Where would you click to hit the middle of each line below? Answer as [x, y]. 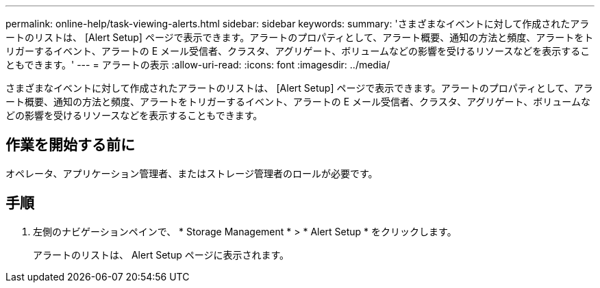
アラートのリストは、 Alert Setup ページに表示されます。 [161, 254]
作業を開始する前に [70, 145]
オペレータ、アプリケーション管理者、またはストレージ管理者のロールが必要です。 [192, 173]
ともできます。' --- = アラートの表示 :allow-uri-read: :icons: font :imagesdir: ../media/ [198, 65]
